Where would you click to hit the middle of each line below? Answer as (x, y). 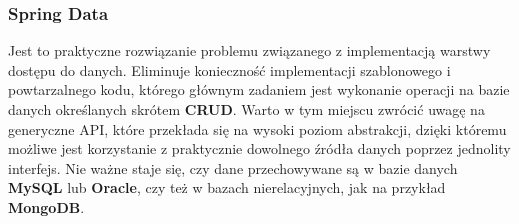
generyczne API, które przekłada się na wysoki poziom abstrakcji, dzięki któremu (257, 128)
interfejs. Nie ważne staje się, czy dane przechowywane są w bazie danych (233, 167)
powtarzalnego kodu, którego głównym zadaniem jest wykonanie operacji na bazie (259, 89)
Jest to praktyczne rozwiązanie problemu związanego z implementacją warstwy (249, 50)
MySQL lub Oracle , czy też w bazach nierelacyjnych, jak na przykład (227, 187)
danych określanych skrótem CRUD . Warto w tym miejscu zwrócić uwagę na (246, 109)
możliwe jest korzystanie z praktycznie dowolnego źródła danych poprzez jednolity (259, 148)
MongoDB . (46, 206)
